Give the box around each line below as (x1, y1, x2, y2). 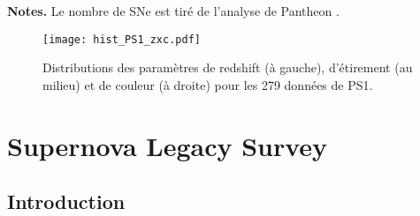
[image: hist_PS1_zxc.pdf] (42, 33, 201, 46)
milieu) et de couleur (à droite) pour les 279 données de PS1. (42, 75, 373, 93)
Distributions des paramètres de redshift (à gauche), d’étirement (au (42, 58, 413, 77)
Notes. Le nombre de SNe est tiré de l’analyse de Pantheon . (7, 2, 340, 19)
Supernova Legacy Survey (7, 127, 328, 163)
